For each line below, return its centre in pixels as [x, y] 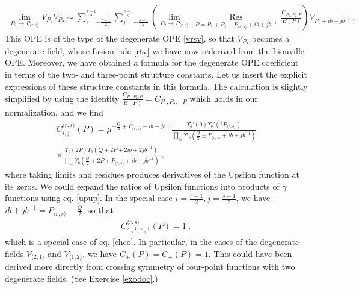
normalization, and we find [54, 112]
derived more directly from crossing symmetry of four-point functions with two [150, 266]
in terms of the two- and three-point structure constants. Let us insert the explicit [156, 74]
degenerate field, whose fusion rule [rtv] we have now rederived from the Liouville [155, 50]
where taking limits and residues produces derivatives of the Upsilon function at [152, 174]
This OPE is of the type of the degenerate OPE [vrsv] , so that [120, 38]
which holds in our [224, 98]
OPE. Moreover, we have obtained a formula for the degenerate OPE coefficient [152, 62]
